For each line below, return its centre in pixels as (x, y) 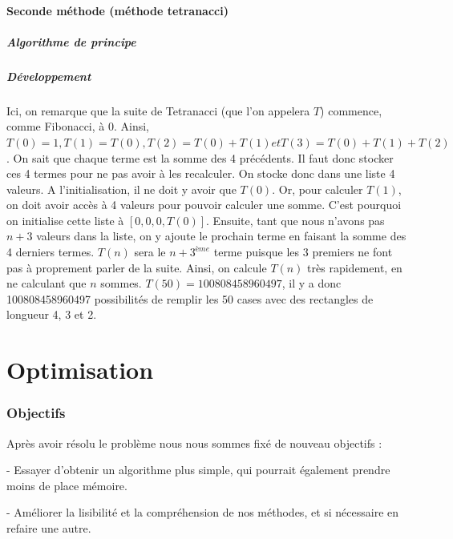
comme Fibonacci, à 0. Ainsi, (78, 126)
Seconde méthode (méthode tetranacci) (117, 10)
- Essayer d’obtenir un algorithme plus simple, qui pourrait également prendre (198, 470)
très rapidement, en (355, 267)
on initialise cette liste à (65, 220)
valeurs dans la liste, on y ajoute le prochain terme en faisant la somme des (221, 236)
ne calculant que (47, 283)
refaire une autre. (49, 528)
